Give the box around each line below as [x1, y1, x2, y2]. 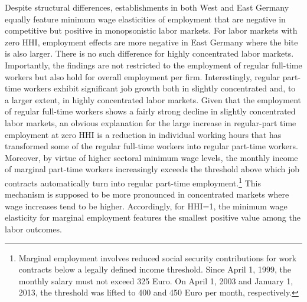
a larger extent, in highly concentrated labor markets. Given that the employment [5, 93, 302, 106]
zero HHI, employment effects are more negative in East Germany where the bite [5, 35, 298, 48]
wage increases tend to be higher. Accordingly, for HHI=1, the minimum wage [5, 199, 288, 212]
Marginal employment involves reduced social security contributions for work [18, 251, 297, 264]
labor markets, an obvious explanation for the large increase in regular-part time [5, 116, 296, 129]
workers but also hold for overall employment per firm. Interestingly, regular [5, 70, 280, 83]
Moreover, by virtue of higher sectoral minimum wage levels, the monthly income [5, 151, 298, 163]
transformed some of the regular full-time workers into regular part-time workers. [5, 140, 298, 152]
